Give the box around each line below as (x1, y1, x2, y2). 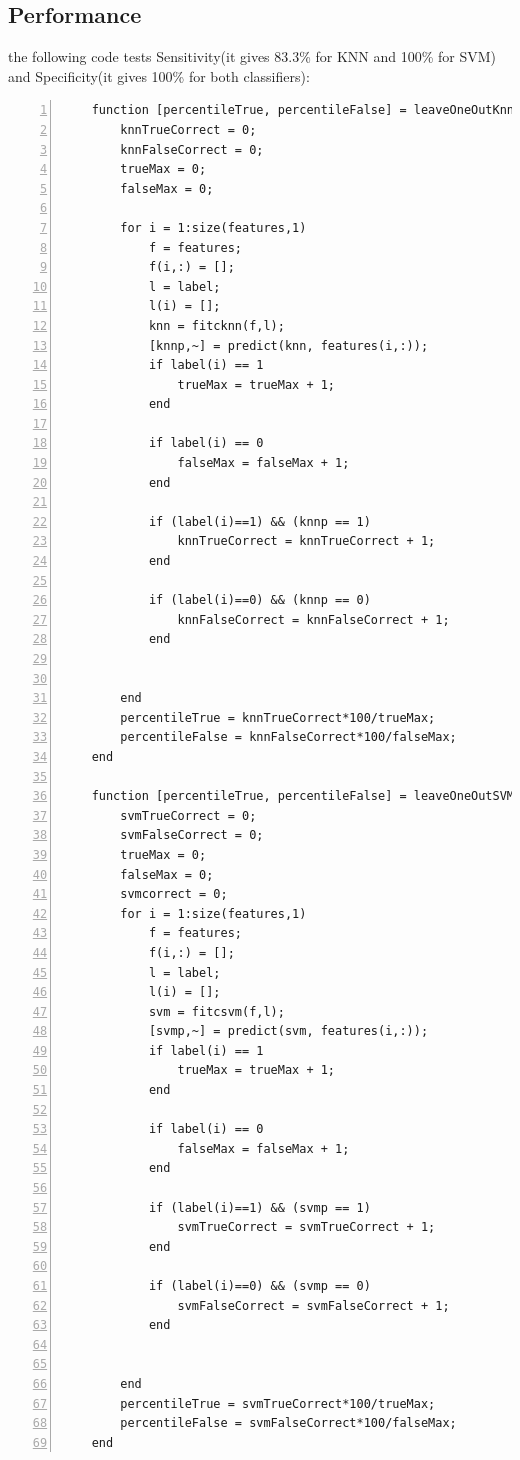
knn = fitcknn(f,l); (148, 318, 285, 333)
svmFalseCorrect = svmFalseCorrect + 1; (177, 1298, 450, 1313)
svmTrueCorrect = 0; (120, 808, 257, 823)
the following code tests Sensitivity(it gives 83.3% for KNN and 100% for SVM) (8, 46, 497, 67)
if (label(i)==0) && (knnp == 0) (148, 593, 371, 608)
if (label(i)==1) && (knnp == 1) (148, 514, 371, 529)
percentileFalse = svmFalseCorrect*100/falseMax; (120, 1416, 457, 1431)
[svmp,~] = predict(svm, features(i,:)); (148, 1024, 429, 1039)
